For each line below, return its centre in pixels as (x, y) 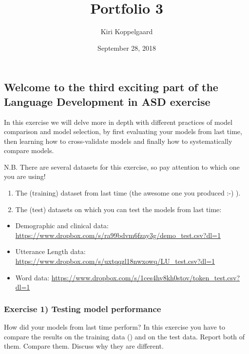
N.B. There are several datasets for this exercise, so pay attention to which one (122, 167)
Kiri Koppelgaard (127, 31)
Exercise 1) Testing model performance (83, 308)
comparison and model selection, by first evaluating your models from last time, (123, 131)
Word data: (32, 277)
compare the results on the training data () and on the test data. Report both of (124, 336)
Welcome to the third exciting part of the (111, 87)
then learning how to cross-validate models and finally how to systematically (118, 141)
